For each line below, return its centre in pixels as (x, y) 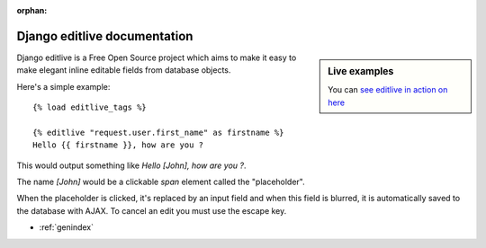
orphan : (32, 10)
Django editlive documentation (105, 36)
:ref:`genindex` (67, 227)
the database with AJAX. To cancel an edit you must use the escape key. (152, 210)
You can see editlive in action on (388, 90)
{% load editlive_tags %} (90, 107)
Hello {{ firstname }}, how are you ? (118, 145)
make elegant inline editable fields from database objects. (124, 70)
